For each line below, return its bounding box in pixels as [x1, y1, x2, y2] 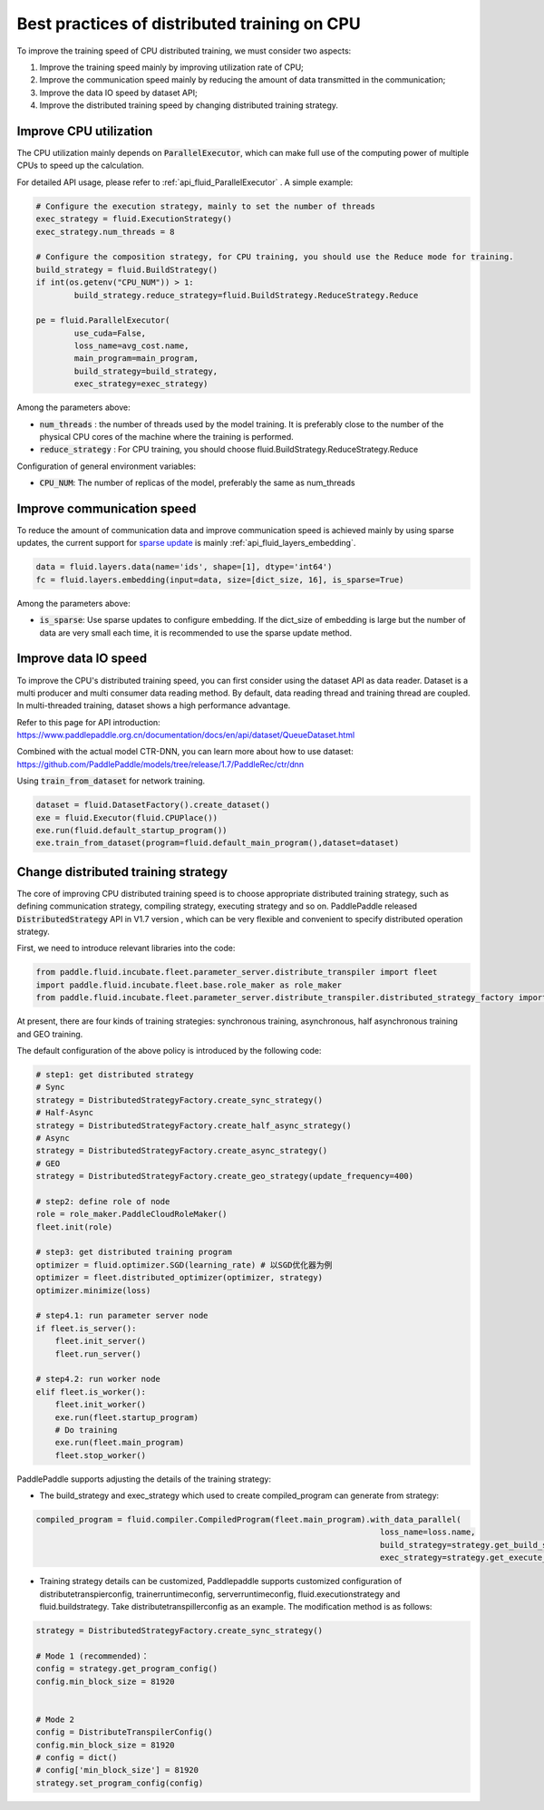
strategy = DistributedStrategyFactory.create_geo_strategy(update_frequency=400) [35, 1171, 414, 1182]
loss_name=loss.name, [379, 1527, 476, 1537]
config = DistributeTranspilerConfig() [35, 1727, 213, 1737]
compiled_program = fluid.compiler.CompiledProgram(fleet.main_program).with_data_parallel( [35, 1514, 461, 1525]
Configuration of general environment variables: [16, 461, 197, 472]
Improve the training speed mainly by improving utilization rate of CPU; [39, 62, 304, 73]
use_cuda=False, [73, 327, 147, 338]
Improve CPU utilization [16, 123, 153, 139]
